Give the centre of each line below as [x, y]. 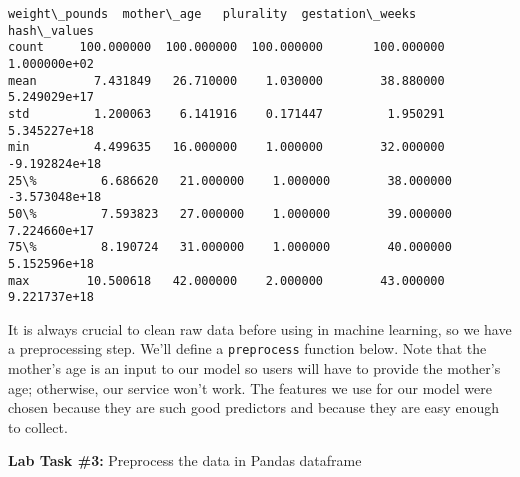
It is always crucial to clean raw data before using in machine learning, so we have [260, 328]
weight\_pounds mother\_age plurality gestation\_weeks [212, 14]
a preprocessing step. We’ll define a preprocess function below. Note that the [247, 348]
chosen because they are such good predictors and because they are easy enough [253, 407]
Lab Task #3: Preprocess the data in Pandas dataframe [185, 460]
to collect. [38, 426]
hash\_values [51, 30]
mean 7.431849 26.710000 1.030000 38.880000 [226, 80]
